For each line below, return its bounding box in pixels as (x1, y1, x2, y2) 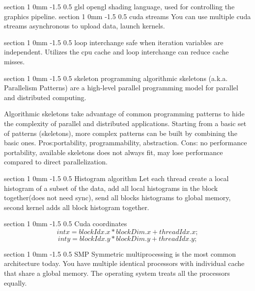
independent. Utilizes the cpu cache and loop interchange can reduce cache (4, 47, 229, 57)
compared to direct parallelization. (4, 157, 108, 167)
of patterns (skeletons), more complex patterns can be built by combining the (4, 128, 237, 138)
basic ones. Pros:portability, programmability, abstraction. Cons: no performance (4, 137, 247, 148)
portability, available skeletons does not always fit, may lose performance (4, 147, 223, 157)
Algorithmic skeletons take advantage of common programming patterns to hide (4, 108, 245, 119)
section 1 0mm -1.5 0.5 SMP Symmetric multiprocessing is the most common (4, 248, 236, 259)
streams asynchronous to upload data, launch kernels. (4, 21, 165, 31)
